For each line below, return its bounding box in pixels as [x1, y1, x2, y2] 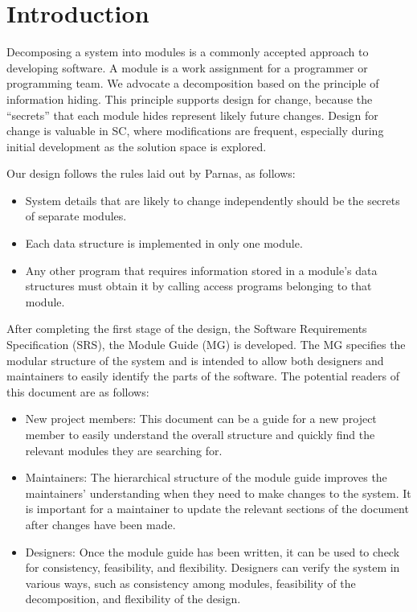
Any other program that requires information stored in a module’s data [25, 261, 378, 278]
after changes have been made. [25, 515, 176, 532]
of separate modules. [25, 207, 127, 224]
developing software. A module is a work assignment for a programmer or [6, 59, 368, 76]
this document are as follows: [6, 383, 149, 400]
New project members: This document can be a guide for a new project [25, 410, 377, 427]
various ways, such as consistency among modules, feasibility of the [25, 574, 356, 591]
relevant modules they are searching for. [25, 442, 223, 458]
